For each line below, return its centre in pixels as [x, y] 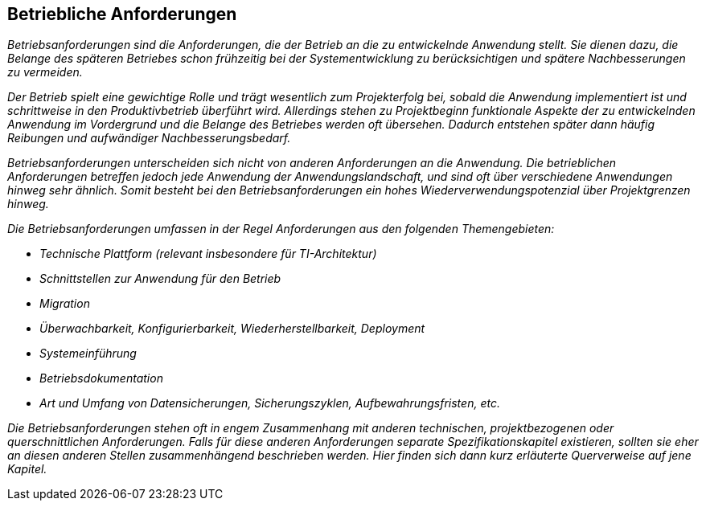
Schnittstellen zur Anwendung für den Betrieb [160, 279]
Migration [65, 304]
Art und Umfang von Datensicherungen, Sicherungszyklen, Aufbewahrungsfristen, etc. [270, 403]
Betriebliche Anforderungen [122, 14]
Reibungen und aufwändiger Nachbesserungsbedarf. [149, 138]
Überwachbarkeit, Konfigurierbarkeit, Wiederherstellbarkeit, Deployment [232, 329]
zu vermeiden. [45, 72]
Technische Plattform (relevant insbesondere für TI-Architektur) [208, 254]
